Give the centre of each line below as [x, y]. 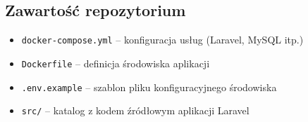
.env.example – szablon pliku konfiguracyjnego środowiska [149, 87]
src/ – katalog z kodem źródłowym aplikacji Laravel [135, 110]
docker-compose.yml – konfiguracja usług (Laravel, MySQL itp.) [162, 40]
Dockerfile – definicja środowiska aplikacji [116, 63]
